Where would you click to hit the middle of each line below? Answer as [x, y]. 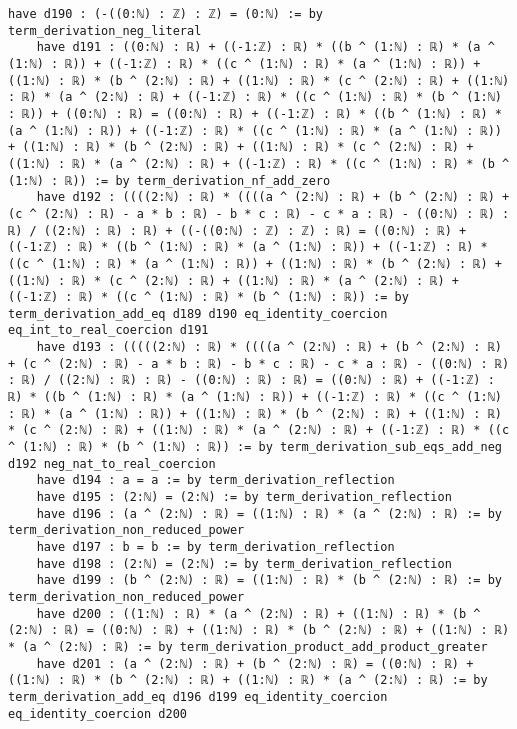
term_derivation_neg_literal [105, 30]
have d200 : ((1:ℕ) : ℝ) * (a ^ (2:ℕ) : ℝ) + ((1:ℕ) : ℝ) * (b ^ [258, 613]
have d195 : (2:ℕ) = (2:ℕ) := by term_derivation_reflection [244, 497]
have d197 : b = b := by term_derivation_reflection [215, 547]
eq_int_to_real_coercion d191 [108, 330]
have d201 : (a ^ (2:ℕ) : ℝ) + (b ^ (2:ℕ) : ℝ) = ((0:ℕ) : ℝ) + [255, 663]
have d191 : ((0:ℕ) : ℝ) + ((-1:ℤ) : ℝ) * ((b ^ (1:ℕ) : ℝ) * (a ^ [265, 47]
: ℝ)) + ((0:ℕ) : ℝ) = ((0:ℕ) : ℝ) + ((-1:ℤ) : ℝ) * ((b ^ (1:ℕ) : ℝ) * [255, 113]
